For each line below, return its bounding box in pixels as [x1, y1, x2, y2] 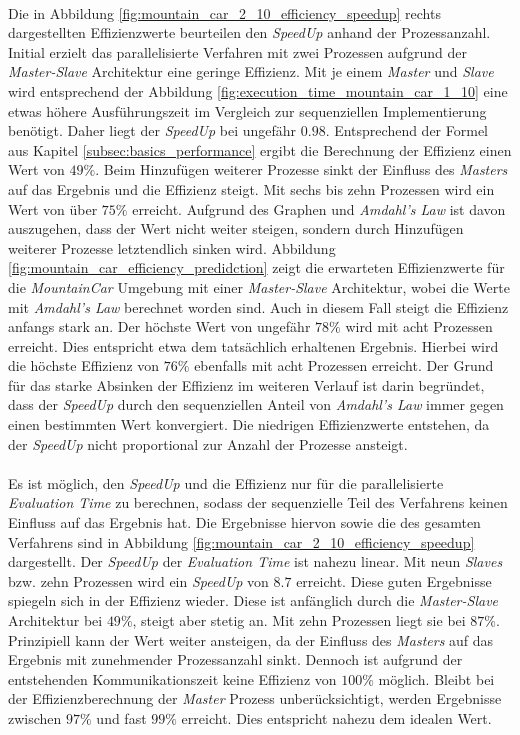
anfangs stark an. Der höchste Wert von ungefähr [8, 316, 311, 337]
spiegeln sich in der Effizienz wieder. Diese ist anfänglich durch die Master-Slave [8, 590, 499, 611]
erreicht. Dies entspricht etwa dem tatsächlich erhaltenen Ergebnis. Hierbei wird [8, 335, 499, 356]
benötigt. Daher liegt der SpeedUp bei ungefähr [8, 120, 297, 141]
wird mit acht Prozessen [345, 316, 493, 337]
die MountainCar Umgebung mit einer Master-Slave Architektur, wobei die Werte [8, 276, 510, 297]
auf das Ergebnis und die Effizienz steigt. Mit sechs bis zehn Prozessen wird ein [8, 178, 495, 199]
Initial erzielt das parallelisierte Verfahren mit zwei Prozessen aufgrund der [8, 41, 467, 62]
